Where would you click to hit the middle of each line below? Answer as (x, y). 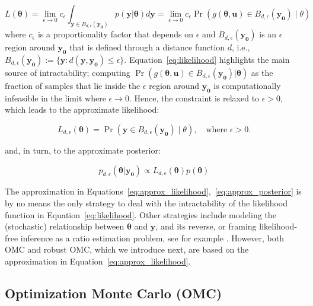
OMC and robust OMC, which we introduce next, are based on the (127, 249)
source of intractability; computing (68, 72)
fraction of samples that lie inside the (73, 85)
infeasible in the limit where (55, 98)
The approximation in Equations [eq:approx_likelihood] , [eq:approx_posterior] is (153, 191)
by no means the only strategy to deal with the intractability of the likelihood (146, 203)
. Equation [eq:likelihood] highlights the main (207, 59)
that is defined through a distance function (147, 47)
